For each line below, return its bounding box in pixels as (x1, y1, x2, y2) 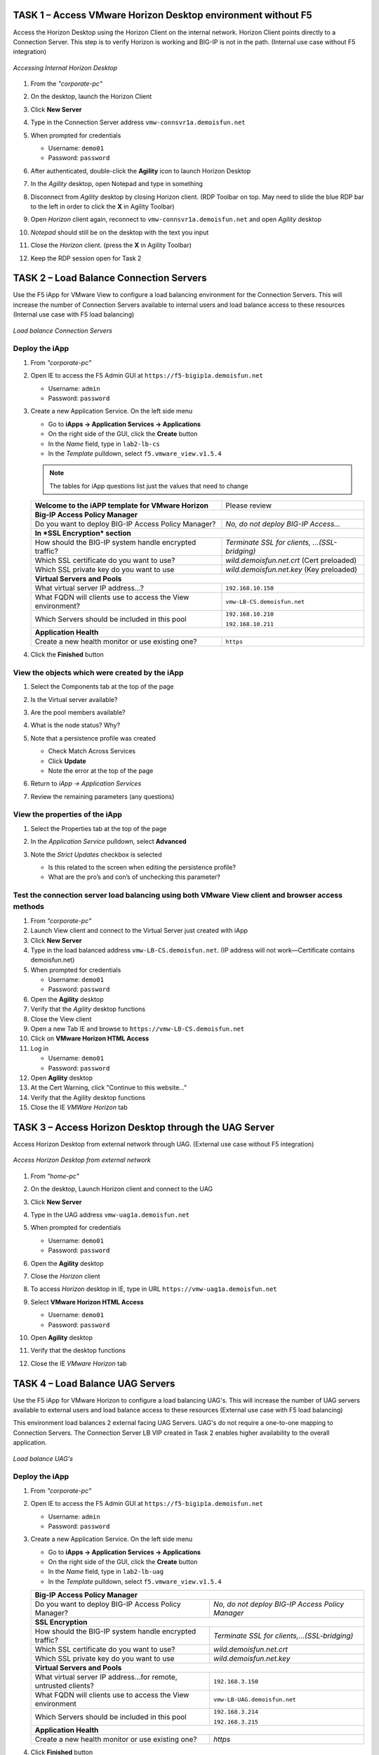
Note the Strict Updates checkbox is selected (30, 850, 162, 859)
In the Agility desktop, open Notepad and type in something (30, 180, 204, 188)
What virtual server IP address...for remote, (34, 1672, 178, 1682)
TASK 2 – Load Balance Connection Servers (13, 272, 207, 284)
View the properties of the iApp (13, 809, 123, 819)
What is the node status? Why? (30, 721, 121, 729)
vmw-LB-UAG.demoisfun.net (213, 1695, 296, 1703)
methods (13, 902, 45, 912)
